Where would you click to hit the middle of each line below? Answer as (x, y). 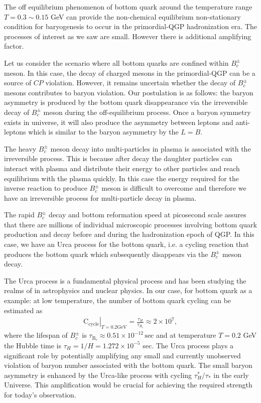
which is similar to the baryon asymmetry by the (103, 132)
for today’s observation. (40, 394)
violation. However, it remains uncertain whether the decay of (141, 83)
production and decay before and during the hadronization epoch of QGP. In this (129, 234)
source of (18, 83)
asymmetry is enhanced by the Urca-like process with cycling (98, 375)
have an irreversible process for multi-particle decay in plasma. (100, 197)
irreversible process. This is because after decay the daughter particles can (118, 158)
